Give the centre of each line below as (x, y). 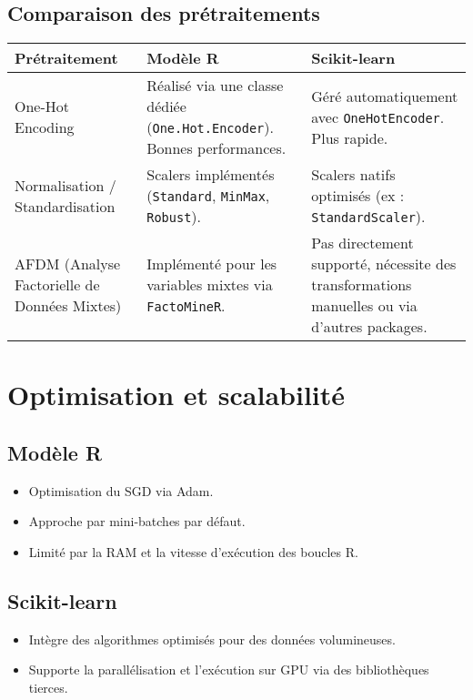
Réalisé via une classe (215, 86)
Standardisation (65, 206)
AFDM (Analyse (68, 264)
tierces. (48, 687)
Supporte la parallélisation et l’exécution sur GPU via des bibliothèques (229, 670)
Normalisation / (65, 185)
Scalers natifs (353, 175)
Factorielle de (57, 285)
